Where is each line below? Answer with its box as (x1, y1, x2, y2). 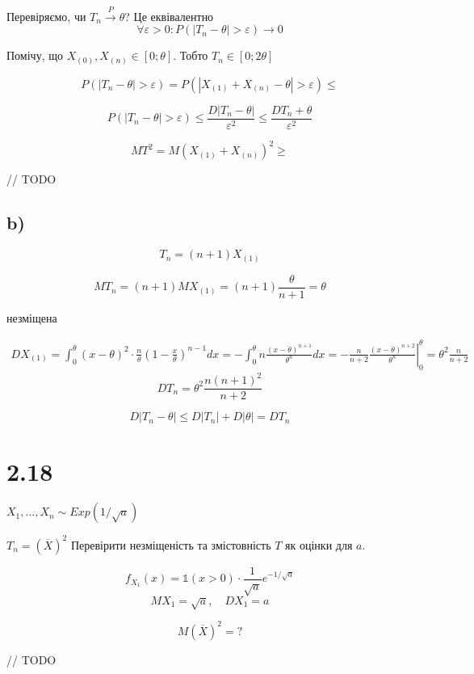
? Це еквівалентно (124, 7, 214, 24)
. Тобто (173, 47, 208, 64)
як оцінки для (285, 536, 353, 553)
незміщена (6, 309, 57, 326)
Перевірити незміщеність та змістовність (70, 536, 271, 553)
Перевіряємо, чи (6, 7, 86, 24)
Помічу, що (6, 47, 63, 64)
